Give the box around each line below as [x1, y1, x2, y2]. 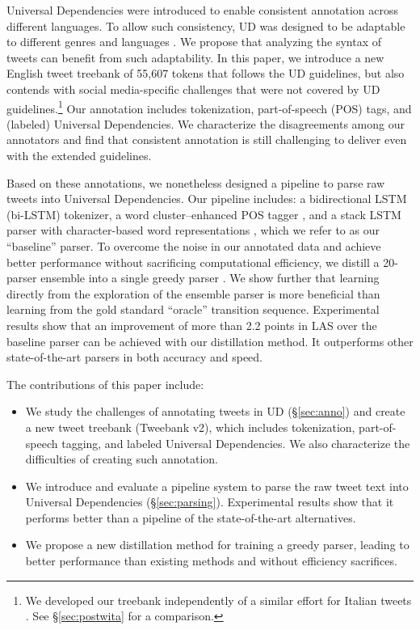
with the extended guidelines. [6, 147, 152, 163]
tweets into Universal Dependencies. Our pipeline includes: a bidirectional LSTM [6, 190, 407, 207]
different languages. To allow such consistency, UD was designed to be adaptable [6, 17, 405, 34]
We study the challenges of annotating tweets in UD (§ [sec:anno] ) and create [25, 403, 405, 420]
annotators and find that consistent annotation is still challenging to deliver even [6, 131, 407, 148]
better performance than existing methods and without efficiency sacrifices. [25, 552, 397, 569]
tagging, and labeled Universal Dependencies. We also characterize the [61, 434, 410, 451]
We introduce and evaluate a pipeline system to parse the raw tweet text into [25, 477, 409, 494]
